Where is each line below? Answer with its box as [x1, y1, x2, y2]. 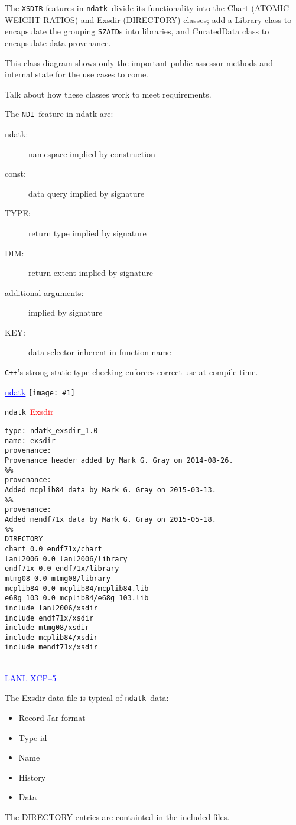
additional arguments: [5, 286, 84, 298]
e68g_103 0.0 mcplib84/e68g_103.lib [5, 594, 149, 603]
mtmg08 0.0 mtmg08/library [5, 574, 110, 583]
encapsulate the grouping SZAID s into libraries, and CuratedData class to [5, 25, 269, 37]
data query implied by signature [28, 187, 145, 199]
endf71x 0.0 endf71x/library [5, 564, 119, 573]
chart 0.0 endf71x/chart [5, 544, 102, 553]
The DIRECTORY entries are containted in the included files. [5, 810, 230, 823]
